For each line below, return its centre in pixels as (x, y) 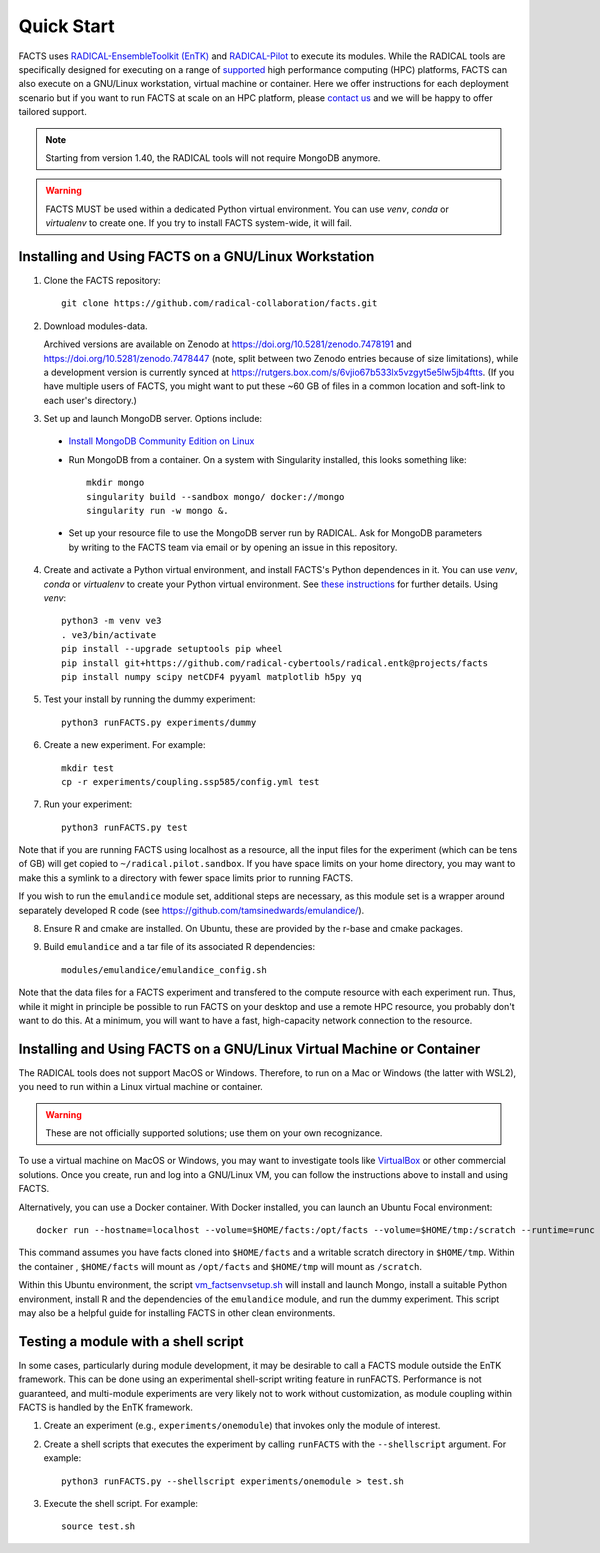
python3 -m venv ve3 (111, 621)
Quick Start (66, 26)
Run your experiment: (88, 804)
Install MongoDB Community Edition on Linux (161, 441)
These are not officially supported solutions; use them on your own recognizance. (214, 1133)
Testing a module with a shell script (131, 1341)
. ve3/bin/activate (109, 634)
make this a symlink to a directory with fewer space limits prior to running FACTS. (186, 877)
